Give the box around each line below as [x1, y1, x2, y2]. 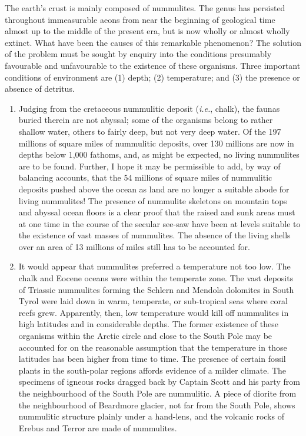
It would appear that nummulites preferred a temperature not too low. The [18, 260, 291, 272]
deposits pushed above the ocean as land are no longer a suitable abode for [18, 182, 290, 195]
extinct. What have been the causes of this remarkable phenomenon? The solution [5, 36, 301, 48]
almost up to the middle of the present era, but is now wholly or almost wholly [5, 25, 290, 37]
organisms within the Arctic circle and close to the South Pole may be [18, 330, 272, 342]
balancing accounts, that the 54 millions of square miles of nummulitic [18, 171, 272, 184]
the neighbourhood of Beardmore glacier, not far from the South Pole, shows [18, 398, 295, 411]
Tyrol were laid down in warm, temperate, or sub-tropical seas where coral [18, 295, 288, 307]
